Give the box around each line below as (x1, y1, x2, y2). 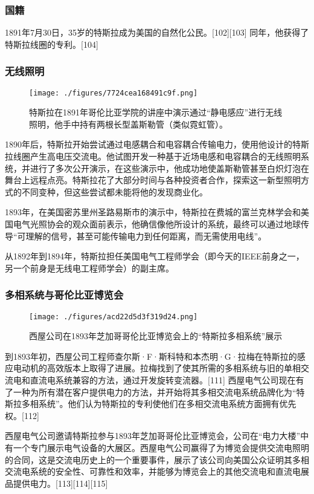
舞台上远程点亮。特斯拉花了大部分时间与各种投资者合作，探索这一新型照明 (5, 174, 301, 186)
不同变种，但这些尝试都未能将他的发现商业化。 (21, 185, 208, 198)
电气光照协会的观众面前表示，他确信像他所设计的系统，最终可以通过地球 (13, 218, 301, 230)
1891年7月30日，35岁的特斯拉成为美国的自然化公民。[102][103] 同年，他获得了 (5, 26, 309, 39)
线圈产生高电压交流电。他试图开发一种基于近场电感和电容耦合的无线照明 (13, 150, 301, 163)
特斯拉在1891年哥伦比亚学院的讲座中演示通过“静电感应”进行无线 (29, 106, 283, 119)
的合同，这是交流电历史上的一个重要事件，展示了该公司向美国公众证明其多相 (5, 453, 309, 466)
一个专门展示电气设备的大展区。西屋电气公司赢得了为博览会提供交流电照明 (13, 441, 309, 454)
